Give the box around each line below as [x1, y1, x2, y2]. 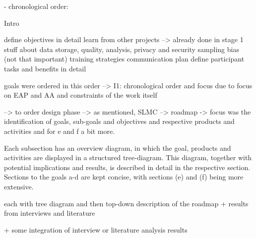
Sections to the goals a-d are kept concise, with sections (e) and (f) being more [4, 172, 244, 182]
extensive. [4, 181, 34, 191]
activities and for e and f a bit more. [4, 125, 115, 136]
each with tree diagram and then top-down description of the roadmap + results [4, 198, 249, 208]
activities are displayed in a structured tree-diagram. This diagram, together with [4, 152, 252, 163]
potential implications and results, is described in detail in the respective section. [4, 162, 251, 172]
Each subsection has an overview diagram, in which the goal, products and [4, 142, 231, 153]
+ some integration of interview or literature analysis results [4, 224, 188, 235]
